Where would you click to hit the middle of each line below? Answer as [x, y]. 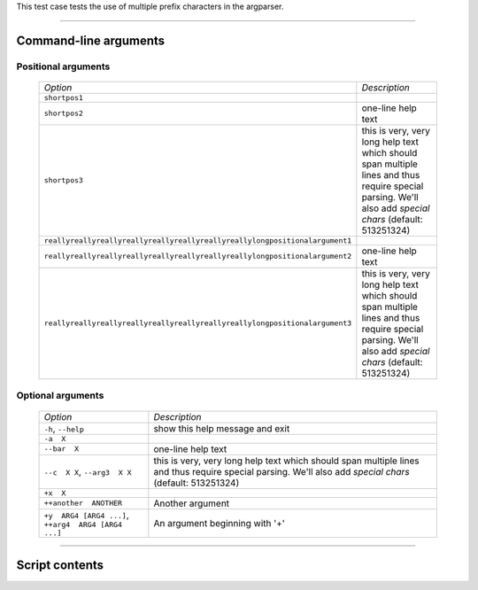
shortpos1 [64, 97]
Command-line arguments [91, 40]
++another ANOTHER [83, 504]
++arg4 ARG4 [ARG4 [83, 524]
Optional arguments [60, 396]
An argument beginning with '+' [219, 523]
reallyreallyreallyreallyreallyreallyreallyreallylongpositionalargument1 [198, 241]
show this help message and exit [222, 428]
